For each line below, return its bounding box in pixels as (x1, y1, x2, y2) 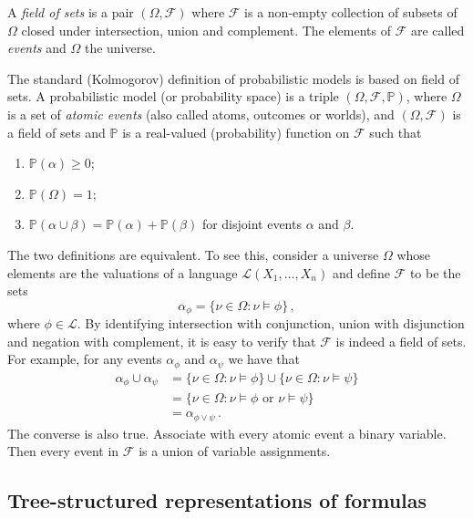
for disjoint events (201, 214, 302, 234)
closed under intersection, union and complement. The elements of (21, 20, 391, 39)
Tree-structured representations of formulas (7, 486, 427, 514)
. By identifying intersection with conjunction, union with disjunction (77, 314, 465, 333)
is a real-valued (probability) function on (122, 122, 350, 141)
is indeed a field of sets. (335, 331, 467, 350)
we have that (228, 349, 301, 368)
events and (7, 38, 67, 57)
